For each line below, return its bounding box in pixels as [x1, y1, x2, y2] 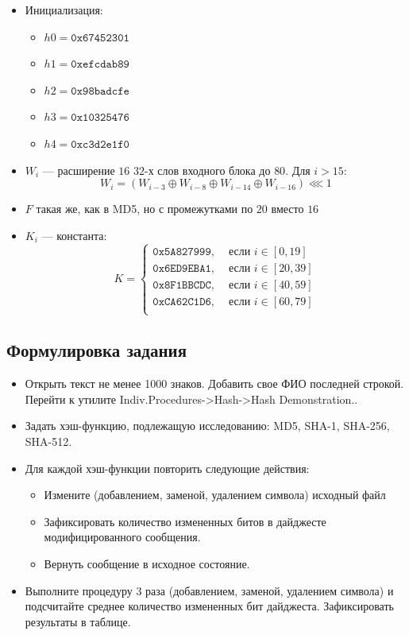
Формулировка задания [6, 338, 187, 362]
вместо [271, 200, 304, 217]
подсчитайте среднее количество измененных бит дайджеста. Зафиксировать [25, 598, 394, 614]
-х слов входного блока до [144, 161, 271, 178]
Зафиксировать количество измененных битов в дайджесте [44, 513, 326, 529]
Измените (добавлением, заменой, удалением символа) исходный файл [44, 486, 386, 503]
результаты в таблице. [25, 613, 131, 629]
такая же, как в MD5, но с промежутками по [36, 200, 253, 217]
